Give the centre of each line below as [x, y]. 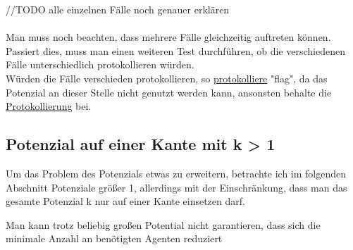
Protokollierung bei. [49, 106]
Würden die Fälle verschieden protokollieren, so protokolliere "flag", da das [167, 78]
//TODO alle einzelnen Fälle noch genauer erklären [118, 9]
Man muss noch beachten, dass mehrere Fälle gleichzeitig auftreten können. [168, 37]
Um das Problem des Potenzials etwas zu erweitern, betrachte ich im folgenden [176, 173]
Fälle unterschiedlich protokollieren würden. [100, 64]
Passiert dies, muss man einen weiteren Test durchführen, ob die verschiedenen [175, 50]
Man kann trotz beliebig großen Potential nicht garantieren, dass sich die [163, 224]
